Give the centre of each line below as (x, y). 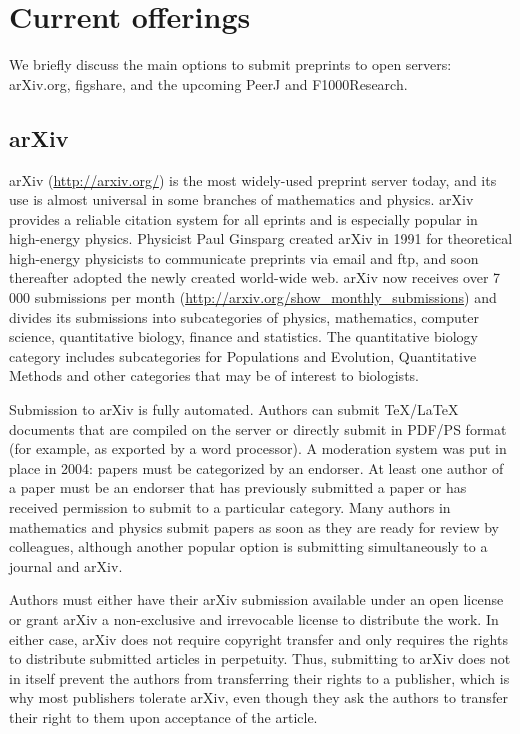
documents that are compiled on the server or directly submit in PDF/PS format (258, 428)
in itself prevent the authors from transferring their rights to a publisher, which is (259, 677)
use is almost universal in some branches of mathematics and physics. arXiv (241, 199)
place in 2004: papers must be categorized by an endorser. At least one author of (256, 467)
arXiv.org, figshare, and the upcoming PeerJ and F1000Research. (208, 83)
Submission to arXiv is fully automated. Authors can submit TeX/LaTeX (234, 409)
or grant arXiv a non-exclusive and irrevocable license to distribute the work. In (254, 618)
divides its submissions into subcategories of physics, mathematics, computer (244, 316)
